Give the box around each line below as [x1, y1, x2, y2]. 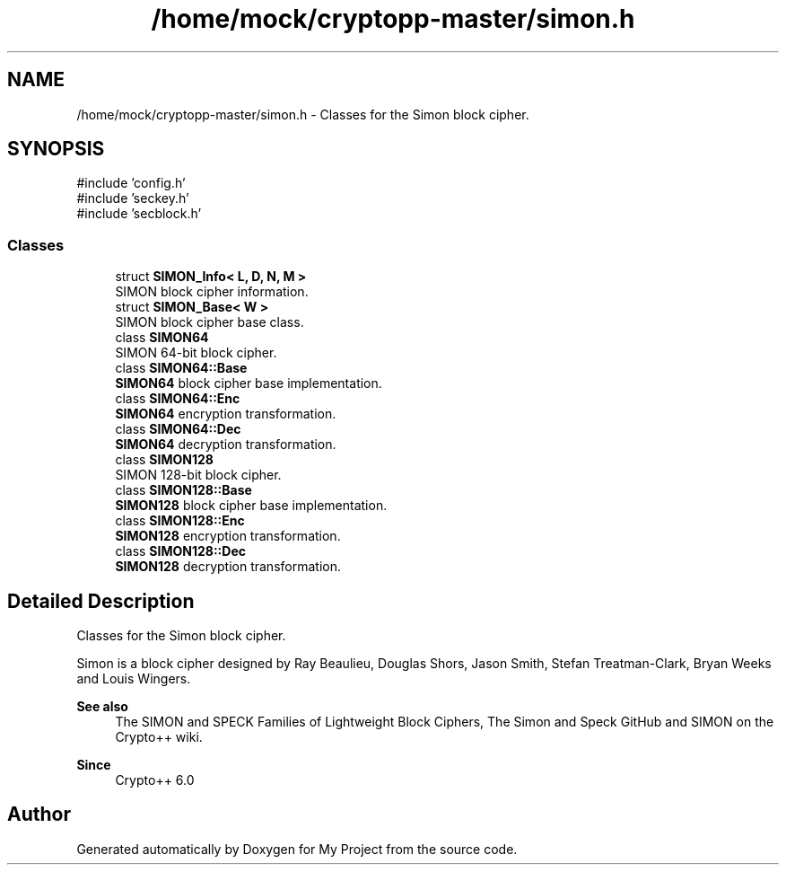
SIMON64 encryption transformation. [115, 406, 336, 422]
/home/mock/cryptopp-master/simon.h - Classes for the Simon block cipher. [76, 106, 529, 122]
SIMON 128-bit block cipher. [115, 467, 282, 483]
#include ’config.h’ [76, 175, 186, 191]
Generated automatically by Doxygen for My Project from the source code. [76, 841, 518, 857]
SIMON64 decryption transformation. [115, 436, 336, 453]
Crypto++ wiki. [115, 729, 203, 745]
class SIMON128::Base [115, 482, 252, 498]
